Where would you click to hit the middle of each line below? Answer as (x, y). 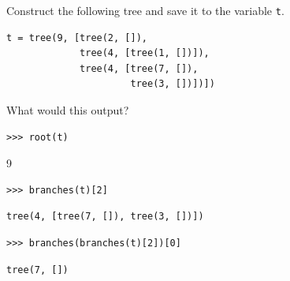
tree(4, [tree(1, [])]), (145, 53)
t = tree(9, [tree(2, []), (77, 37)
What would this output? (68, 110)
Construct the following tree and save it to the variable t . (145, 10)
